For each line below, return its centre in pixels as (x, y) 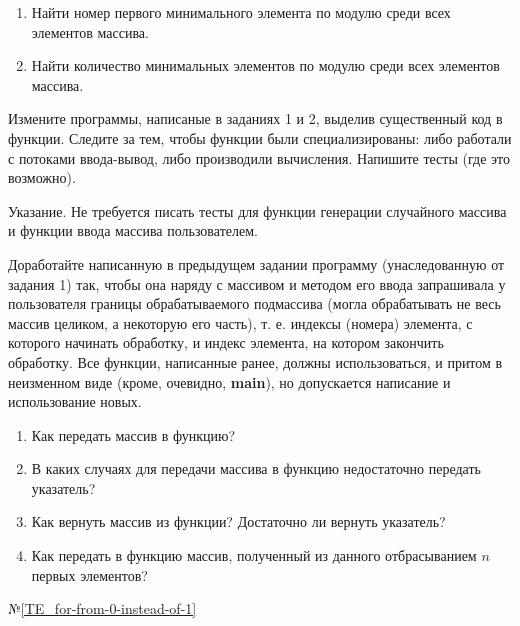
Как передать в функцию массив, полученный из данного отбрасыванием (254, 555)
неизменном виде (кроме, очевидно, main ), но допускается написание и (229, 381)
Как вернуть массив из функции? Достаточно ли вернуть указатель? (238, 521)
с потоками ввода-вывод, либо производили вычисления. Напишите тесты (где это (259, 157)
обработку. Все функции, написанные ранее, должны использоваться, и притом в (255, 361)
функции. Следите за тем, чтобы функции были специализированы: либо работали (260, 137)
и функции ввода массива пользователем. (133, 230)
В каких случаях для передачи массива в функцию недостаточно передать (256, 468)
